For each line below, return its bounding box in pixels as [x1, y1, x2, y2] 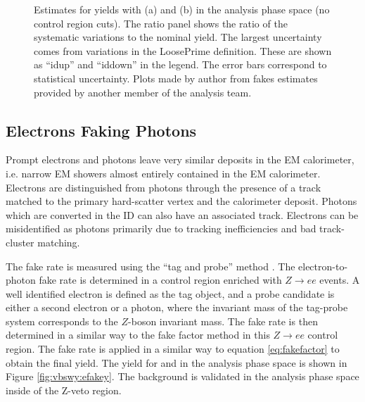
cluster [6, 234, 34, 249]
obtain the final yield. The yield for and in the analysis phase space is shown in [6, 355, 347, 370]
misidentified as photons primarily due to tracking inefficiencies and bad [6, 221, 316, 236]
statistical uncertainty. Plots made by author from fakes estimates [34, 70, 318, 85]
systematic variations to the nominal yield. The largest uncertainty [34, 30, 322, 44]
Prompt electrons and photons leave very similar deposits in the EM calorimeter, [6, 152, 354, 167]
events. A [319, 272, 360, 287]
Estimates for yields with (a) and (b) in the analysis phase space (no [34, 2, 330, 16]
